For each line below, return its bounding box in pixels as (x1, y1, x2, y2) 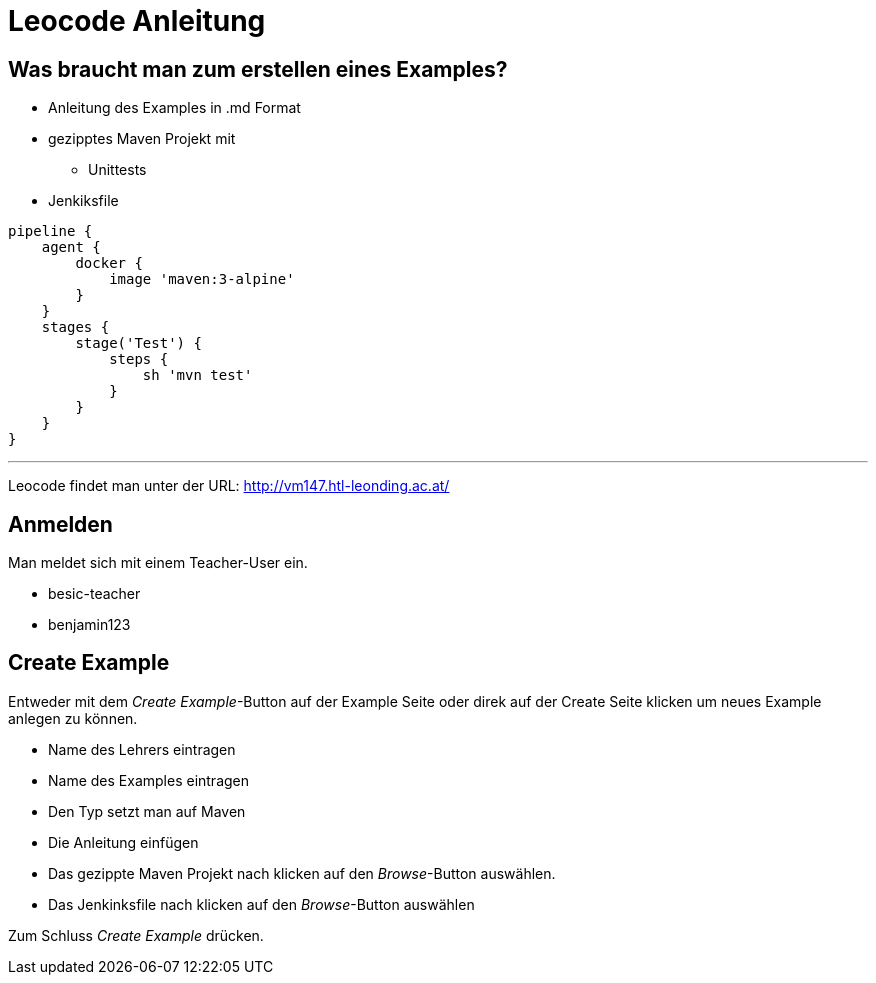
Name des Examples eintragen (48, 771, 250, 789)
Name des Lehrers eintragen (48, 740, 236, 758)
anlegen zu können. (8, 709, 138, 727)
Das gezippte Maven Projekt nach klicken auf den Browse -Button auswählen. (48, 864, 556, 882)
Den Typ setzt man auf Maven (48, 802, 246, 820)
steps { (109, 351, 169, 368)
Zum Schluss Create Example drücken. (8, 926, 264, 944)
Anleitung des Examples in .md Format (48, 99, 301, 117)
